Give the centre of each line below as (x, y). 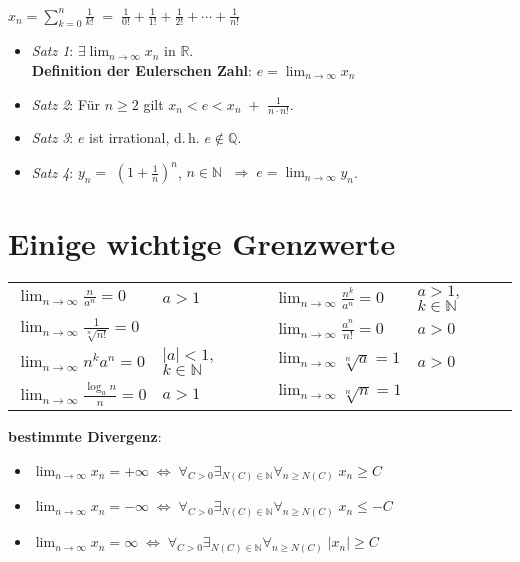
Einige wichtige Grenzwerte (202, 242)
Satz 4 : (52, 171)
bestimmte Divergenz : (85, 435)
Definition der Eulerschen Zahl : (141, 69)
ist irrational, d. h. (144, 137)
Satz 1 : (52, 50)
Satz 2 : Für (66, 103)
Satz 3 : (52, 137)
